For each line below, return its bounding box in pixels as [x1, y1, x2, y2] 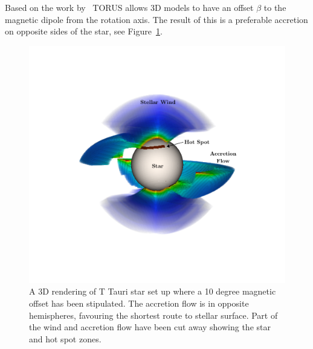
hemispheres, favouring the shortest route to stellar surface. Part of [29, 308, 278, 321]
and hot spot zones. [29, 332, 102, 345]
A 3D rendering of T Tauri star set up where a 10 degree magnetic [29, 285, 276, 298]
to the [263, 1, 286, 13]
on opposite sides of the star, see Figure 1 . [5, 25, 163, 38]
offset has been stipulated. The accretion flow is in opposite [29, 297, 249, 310]
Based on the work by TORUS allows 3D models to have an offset [5, 1, 254, 13]
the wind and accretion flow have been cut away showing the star [29, 321, 271, 333]
